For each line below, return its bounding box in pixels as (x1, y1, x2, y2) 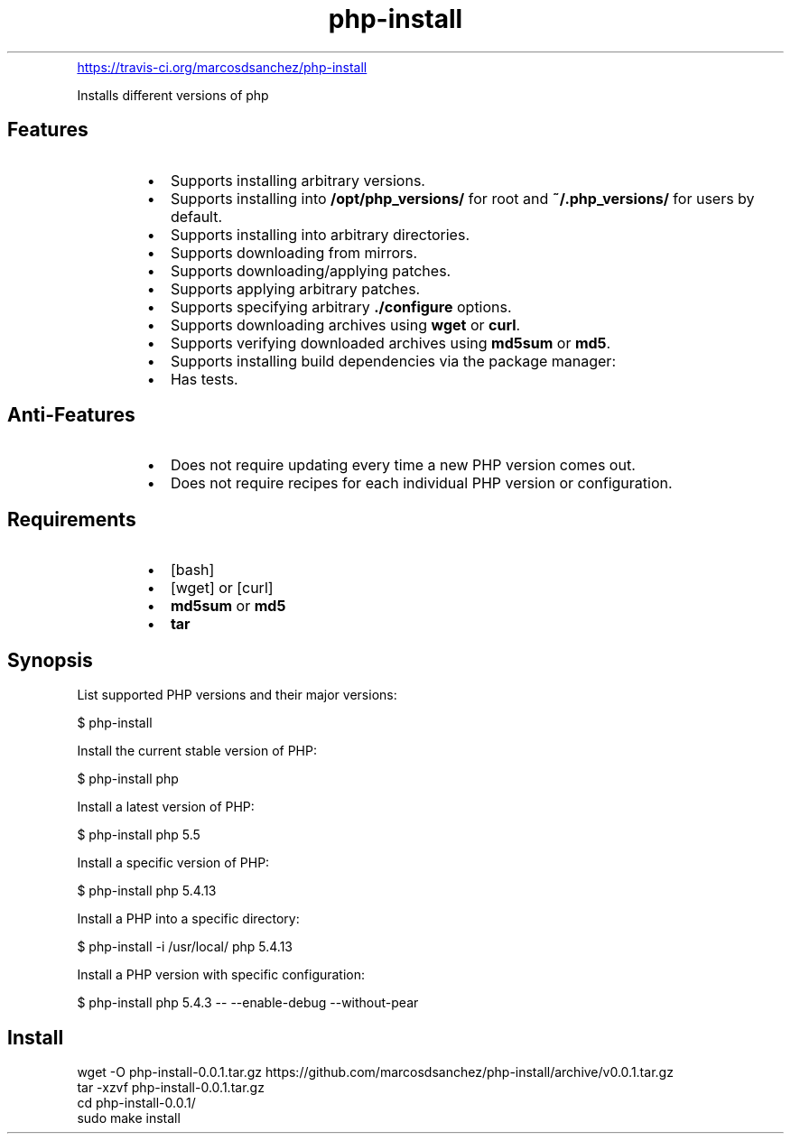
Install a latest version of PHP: (77, 799, 255, 815)
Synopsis (7, 648, 93, 672)
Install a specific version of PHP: (77, 855, 270, 871)
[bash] (170, 561, 215, 580)
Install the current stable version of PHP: (77, 743, 317, 759)
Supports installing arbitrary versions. (170, 171, 425, 190)
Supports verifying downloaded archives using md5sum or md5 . (170, 333, 611, 352)
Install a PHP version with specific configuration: (77, 967, 366, 983)
